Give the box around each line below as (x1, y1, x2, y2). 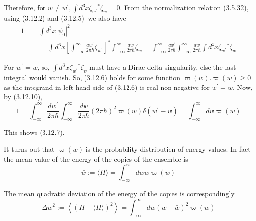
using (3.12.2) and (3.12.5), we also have (4, 12, 126, 23)
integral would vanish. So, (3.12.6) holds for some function (4, 72, 180, 83)
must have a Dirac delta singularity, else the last (89, 62, 236, 72)
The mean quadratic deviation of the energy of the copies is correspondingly (4, 188, 235, 199)
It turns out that (4, 143, 55, 154)
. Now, (232, 82, 253, 92)
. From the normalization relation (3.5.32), (120, 2, 249, 12)
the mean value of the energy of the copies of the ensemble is (4, 153, 188, 164)
